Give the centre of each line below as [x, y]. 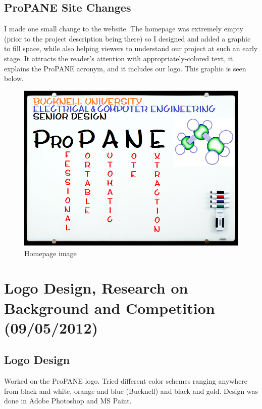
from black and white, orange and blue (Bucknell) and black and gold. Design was [131, 391]
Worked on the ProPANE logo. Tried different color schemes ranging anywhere [126, 381]
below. [14, 78]
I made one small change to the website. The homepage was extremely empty [124, 29]
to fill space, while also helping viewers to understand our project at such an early [131, 48]
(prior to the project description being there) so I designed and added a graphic [127, 38]
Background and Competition [110, 308]
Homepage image [50, 253]
